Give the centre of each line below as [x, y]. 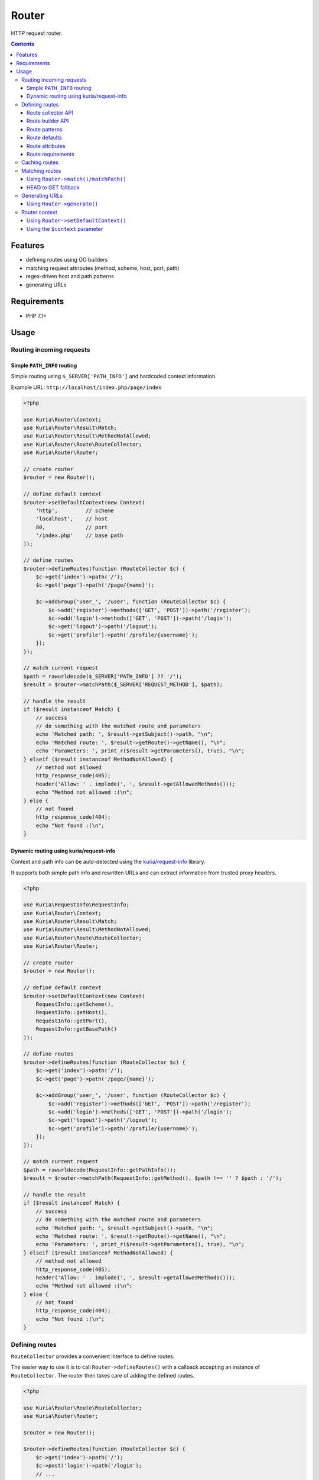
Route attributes [46, 146]
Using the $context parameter [65, 229]
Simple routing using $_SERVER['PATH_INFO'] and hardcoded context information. [114, 377]
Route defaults [44, 138]
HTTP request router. [37, 33]
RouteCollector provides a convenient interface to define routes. [93, 1356]
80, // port [72, 527]
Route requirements [51, 155]
